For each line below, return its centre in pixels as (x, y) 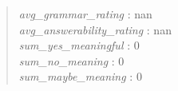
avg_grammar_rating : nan (85, 14)
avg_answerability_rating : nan (95, 29)
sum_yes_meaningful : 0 (79, 45)
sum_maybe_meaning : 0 (80, 76)
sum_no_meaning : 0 (71, 60)
